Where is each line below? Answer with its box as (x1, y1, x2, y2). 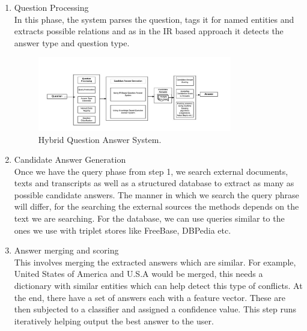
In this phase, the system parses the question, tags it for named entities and (14, 13, 294, 25)
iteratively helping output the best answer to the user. (14, 314, 214, 327)
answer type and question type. (14, 36, 130, 49)
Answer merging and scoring (14, 244, 119, 257)
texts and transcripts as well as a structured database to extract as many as (14, 177, 294, 189)
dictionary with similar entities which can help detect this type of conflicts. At (14, 279, 303, 292)
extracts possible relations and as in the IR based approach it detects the (14, 25, 284, 37)
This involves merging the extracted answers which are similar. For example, (14, 255, 296, 268)
